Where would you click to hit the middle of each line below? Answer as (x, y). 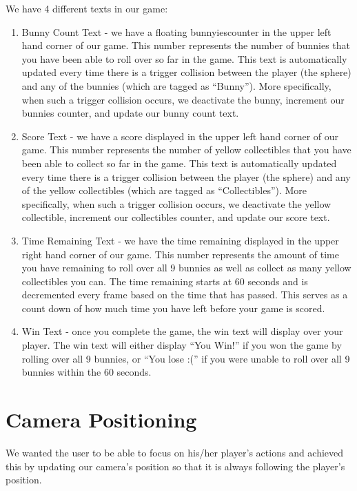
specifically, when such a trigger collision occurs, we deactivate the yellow (176, 203)
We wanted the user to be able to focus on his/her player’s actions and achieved (175, 452)
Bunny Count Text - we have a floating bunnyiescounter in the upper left (176, 31)
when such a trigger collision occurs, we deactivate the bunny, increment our (183, 99)
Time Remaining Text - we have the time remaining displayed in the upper (180, 240)
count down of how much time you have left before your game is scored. (173, 308)
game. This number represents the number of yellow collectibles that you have (186, 150)
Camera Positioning (101, 420)
